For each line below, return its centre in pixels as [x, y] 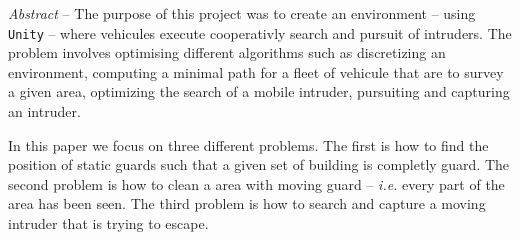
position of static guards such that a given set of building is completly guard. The [259, 164]
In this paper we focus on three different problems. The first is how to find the [248, 144]
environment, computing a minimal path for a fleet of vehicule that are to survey [256, 71]
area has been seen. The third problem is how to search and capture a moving [247, 203]
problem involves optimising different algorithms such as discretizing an [227, 52]
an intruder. [44, 111]
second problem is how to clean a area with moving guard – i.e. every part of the [256, 183]
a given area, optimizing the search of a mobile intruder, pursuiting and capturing [259, 91]
